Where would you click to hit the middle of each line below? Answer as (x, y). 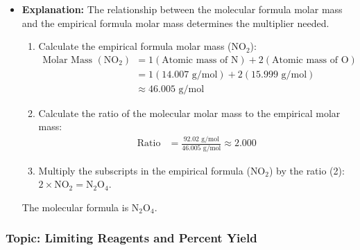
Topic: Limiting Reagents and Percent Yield (131, 238)
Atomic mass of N (200, 60)
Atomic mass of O (310, 60)
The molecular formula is (75, 207)
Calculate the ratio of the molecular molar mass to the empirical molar (189, 113)
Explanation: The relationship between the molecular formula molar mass (182, 9)
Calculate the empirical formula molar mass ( (135, 46)
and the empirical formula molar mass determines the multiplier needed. (175, 23)
